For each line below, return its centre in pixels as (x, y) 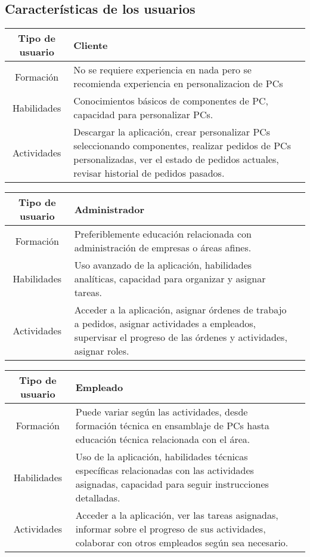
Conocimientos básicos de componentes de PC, (171, 101)
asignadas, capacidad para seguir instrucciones (172, 484)
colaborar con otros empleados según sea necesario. (182, 543)
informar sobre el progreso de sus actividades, (170, 529)
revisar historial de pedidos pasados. (149, 173)
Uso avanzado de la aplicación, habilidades (163, 265)
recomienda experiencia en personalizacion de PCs (178, 84)
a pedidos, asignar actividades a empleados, (165, 324)
